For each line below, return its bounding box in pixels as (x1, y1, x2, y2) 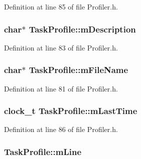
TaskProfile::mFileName (29, 63, 128, 76)
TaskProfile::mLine (4, 145, 82, 157)
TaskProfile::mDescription (29, 22, 136, 35)
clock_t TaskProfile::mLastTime (4, 104, 137, 117)
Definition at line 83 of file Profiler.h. (4, 42, 118, 52)
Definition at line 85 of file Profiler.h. (4, 1, 118, 11)
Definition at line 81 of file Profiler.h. (4, 83, 118, 93)
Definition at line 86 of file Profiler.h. (4, 124, 118, 134)
